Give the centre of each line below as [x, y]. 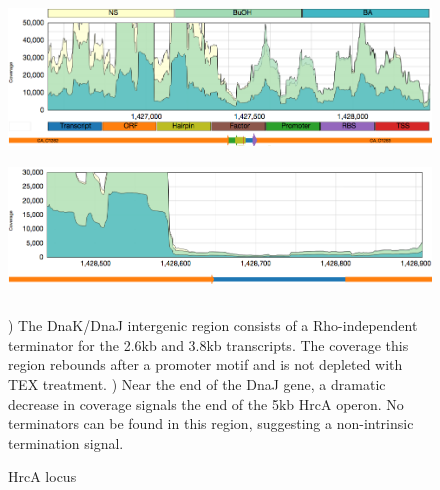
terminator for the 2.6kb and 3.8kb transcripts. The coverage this [208, 344]
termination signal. [66, 442]
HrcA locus [42, 476]
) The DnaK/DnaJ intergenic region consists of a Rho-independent [213, 325]
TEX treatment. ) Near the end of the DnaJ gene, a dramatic [197, 383]
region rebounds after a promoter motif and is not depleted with [205, 364]
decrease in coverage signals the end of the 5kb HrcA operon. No [206, 403]
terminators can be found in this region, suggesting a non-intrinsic [211, 423]
